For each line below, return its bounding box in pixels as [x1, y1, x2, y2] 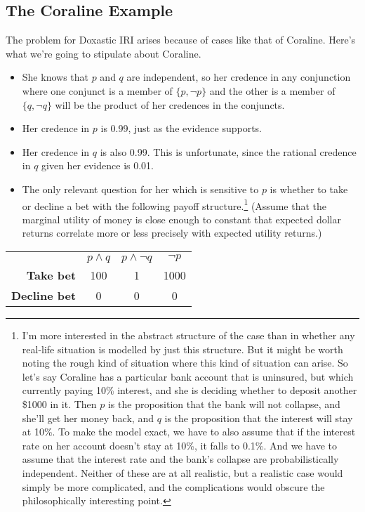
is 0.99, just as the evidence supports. [100, 121, 262, 136]
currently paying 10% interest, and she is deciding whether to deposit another [22, 383, 357, 398]
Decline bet [11, 287, 77, 303]
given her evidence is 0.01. [41, 158, 154, 173]
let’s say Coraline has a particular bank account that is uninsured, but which [22, 369, 354, 383]
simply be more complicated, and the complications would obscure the [22, 479, 325, 494]
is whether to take [270, 181, 348, 196]
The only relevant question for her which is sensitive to [22, 181, 259, 196]
